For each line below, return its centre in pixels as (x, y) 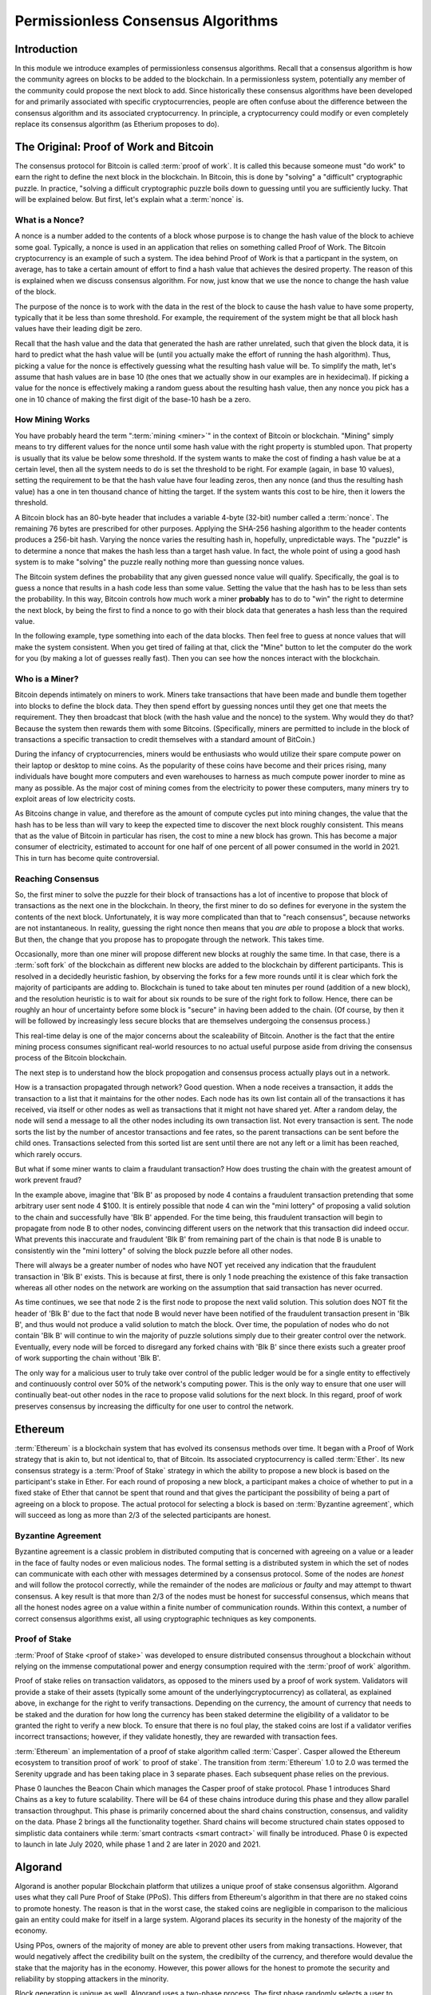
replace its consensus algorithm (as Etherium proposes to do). (117, 124)
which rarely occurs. (49, 1154)
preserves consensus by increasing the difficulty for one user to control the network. (154, 1406)
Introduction (46, 49)
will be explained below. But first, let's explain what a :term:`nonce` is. (129, 199)
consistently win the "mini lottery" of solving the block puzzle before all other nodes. (154, 1250)
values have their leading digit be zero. (79, 329)
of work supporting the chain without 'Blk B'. (88, 1358)
